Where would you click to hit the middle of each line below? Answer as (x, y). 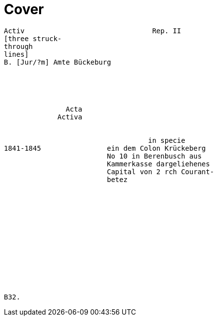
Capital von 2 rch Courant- (160, 171)
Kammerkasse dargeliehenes (158, 164)
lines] (16, 54)
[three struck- (33, 38)
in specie (167, 140)
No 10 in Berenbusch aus (154, 156)
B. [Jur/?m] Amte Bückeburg (58, 62)
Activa (70, 117)
